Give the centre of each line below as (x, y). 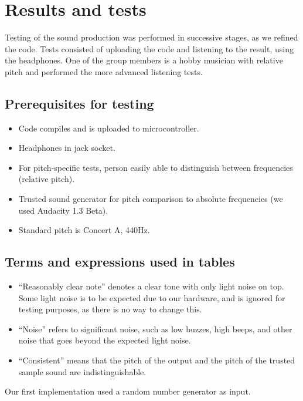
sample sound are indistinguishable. (82, 371)
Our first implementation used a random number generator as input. (128, 391)
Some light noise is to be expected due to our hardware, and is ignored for (152, 297)
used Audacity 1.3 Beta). (63, 210)
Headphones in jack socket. (67, 148)
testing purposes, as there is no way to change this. (110, 309)
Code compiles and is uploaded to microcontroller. (109, 128)
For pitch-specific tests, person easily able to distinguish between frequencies (156, 167)
